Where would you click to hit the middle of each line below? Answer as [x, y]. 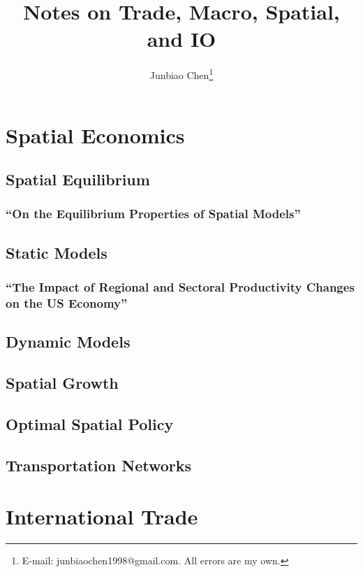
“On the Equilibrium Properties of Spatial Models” [153, 214]
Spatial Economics [95, 135]
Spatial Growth [62, 383]
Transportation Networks [99, 465]
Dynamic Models [68, 342]
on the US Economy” [67, 303]
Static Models [57, 252]
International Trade [102, 516]
